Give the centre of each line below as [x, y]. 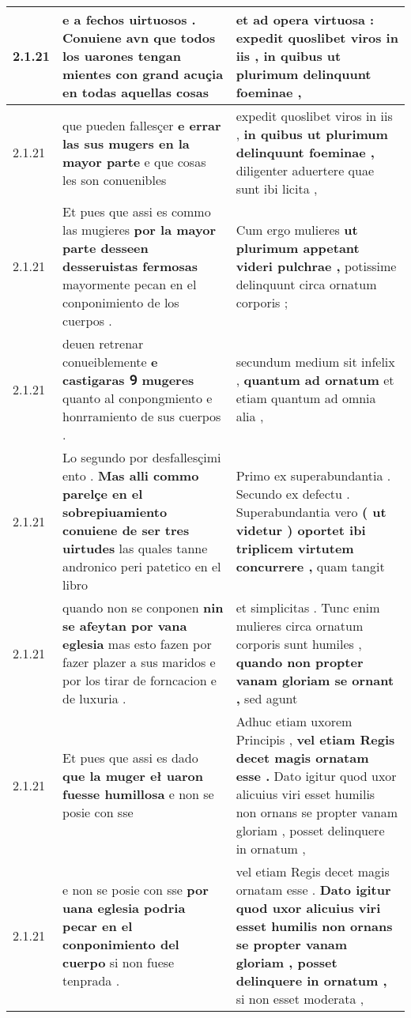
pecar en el [98, 926]
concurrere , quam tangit [310, 566]
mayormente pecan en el [130, 284]
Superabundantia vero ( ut [311, 512]
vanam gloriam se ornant [315, 680]
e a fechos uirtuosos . [129, 19]
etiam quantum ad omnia [306, 398]
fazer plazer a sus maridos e [139, 662]
